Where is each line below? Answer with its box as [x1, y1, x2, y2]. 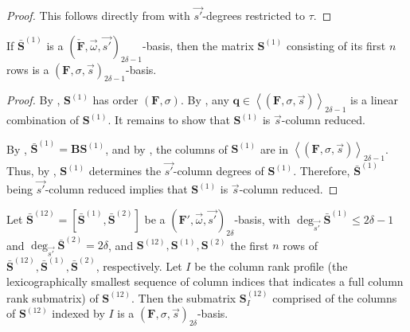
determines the [88, 162, 162, 179]
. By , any [180, 92, 229, 108]
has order [92, 92, 139, 108]
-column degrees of [173, 162, 264, 179]
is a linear [350, 92, 399, 108]
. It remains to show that [107, 111, 230, 128]
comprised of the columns [272, 289, 397, 306]
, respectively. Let [96, 257, 182, 274]
